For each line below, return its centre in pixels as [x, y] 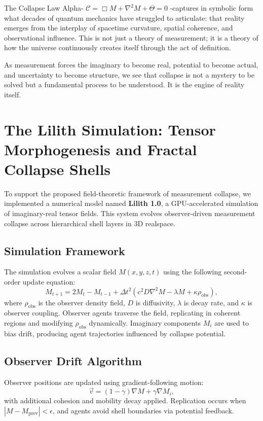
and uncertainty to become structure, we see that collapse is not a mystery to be [129, 74]
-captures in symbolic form [212, 8]
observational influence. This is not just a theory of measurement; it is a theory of [131, 37]
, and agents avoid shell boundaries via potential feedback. [143, 410]
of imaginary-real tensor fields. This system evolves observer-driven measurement [130, 213]
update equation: [49, 282]
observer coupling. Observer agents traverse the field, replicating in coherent [122, 313]
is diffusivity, [155, 302]
